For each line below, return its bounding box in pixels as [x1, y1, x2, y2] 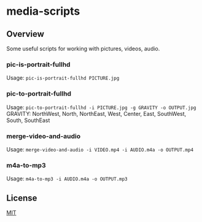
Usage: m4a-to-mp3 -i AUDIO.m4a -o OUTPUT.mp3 [6, 175, 128, 182]
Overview [6, 29, 45, 39]
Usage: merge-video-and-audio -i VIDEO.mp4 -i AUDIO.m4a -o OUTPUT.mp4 [6, 145, 194, 153]
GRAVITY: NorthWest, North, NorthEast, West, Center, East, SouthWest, [6, 110, 187, 117]
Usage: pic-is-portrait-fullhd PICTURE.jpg [6, 74, 120, 82]
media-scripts [6, 4, 80, 18]
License [6, 193, 37, 203]
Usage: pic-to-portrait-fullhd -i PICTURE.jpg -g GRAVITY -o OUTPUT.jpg [6, 103, 196, 111]
